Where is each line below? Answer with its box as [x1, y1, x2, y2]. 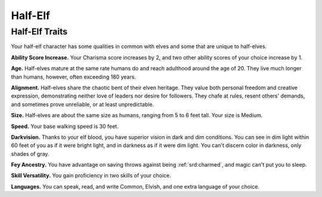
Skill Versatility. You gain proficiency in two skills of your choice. [11, 172, 171, 179]
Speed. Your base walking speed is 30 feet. [11, 123, 119, 130]
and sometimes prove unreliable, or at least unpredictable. [11, 101, 154, 108]
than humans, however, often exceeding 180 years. [11, 73, 137, 80]
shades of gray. [11, 150, 49, 157]
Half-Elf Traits [11, 26, 68, 37]
